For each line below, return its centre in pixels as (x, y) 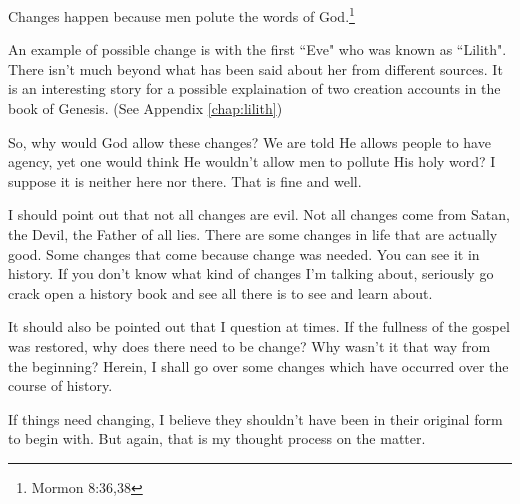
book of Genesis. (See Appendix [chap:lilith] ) (145, 108)
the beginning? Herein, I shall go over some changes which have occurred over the (258, 365)
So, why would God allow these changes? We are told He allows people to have (249, 141)
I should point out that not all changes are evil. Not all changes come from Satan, (259, 214)
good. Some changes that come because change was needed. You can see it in (244, 253)
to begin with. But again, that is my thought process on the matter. (217, 438)
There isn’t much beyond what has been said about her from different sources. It (255, 68)
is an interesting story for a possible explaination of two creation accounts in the (254, 88)
